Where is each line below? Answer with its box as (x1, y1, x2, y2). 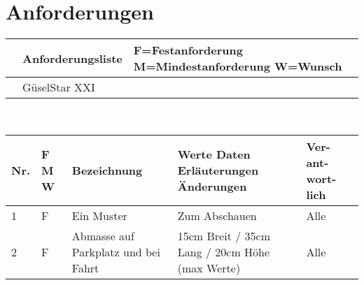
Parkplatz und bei (71, 243, 160, 260)
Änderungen (177, 178, 247, 195)
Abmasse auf (71, 227, 134, 244)
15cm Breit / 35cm (177, 227, 270, 244)
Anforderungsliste (22, 50, 122, 66)
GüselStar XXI (22, 79, 95, 96)
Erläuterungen (177, 162, 259, 179)
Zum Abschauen (177, 207, 257, 224)
